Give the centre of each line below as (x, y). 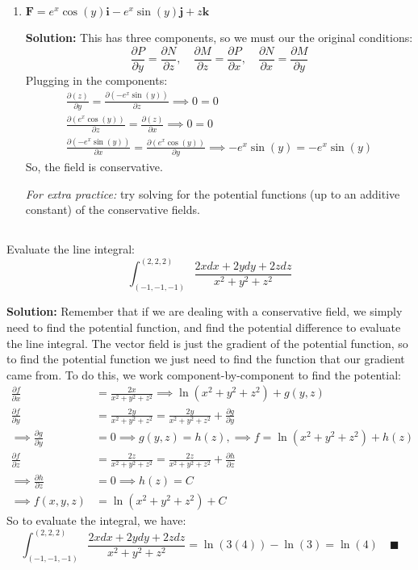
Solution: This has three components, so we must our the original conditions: (219, 37)
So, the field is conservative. (94, 167)
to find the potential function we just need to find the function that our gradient (206, 359)
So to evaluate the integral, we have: (96, 520)
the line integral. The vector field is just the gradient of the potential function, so (207, 343)
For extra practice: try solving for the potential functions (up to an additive (213, 193)
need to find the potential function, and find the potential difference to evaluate (204, 327)
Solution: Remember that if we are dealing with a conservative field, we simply (205, 311)
